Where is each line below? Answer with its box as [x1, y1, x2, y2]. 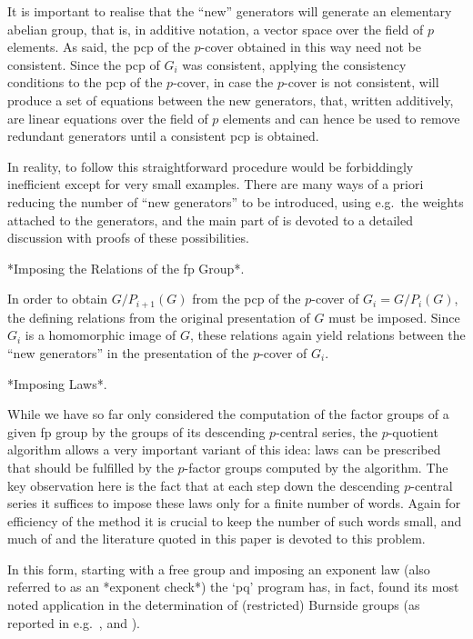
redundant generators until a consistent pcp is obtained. [7, 126, 319, 145]
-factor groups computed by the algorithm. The [184, 457, 448, 476]
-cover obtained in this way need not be [200, 37, 421, 56]
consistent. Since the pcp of [7, 55, 160, 74]
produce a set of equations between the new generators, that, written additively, [7, 90, 454, 109]
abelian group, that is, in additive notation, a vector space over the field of [7, 19, 424, 38]
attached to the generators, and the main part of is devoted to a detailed [7, 210, 413, 229]
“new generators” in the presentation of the [7, 343, 249, 362]
